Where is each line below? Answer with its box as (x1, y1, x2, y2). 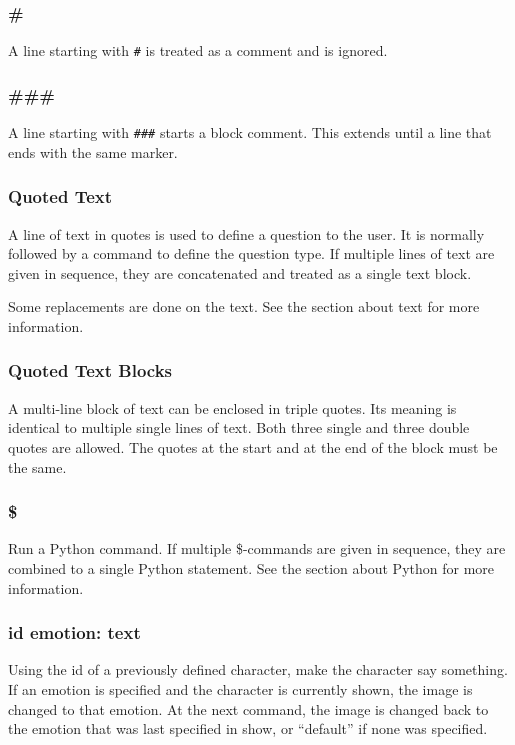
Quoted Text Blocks (8, 358, 173, 383)
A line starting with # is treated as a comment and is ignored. (8, 40, 388, 61)
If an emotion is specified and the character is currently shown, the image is (8, 678, 473, 699)
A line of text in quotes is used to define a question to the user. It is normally (8, 223, 485, 244)
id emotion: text (8, 620, 141, 645)
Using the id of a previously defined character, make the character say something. (8, 659, 508, 680)
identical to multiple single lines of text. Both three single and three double (8, 417, 470, 438)
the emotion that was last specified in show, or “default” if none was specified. (8, 718, 488, 739)
